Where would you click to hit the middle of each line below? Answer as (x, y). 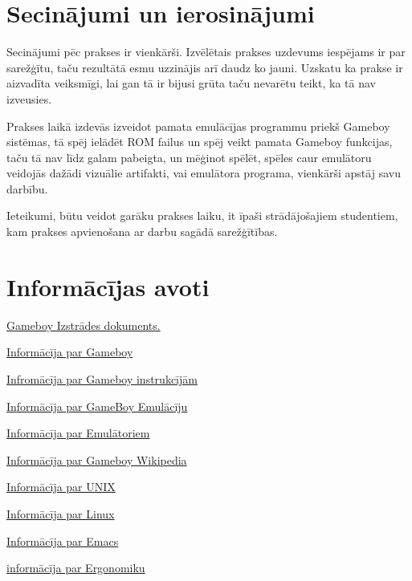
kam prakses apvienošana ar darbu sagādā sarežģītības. (142, 232)
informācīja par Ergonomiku (76, 568)
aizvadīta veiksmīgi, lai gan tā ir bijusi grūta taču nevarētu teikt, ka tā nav (191, 83)
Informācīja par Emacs (63, 540)
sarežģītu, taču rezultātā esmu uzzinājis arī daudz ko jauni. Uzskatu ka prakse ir (205, 67)
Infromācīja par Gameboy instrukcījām (102, 378)
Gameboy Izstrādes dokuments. (84, 325)
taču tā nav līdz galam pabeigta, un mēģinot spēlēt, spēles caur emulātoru (189, 157)
